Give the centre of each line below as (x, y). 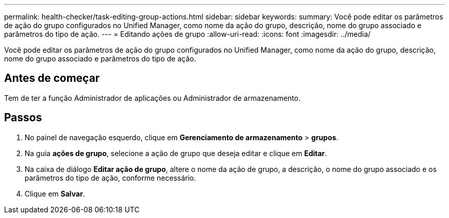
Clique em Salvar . (55, 193)
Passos (23, 118)
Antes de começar (52, 78)
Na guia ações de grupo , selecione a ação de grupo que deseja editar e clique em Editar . (176, 153)
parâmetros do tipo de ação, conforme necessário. (110, 178)
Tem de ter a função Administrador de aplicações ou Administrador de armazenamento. (152, 98)
